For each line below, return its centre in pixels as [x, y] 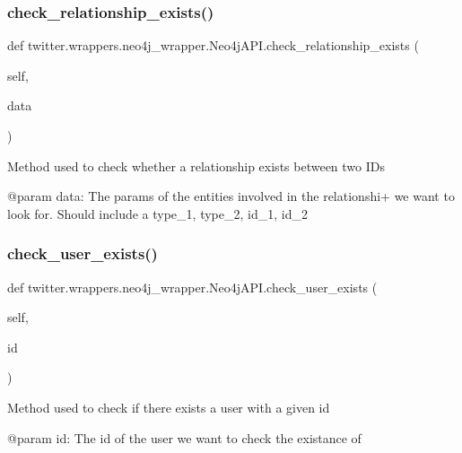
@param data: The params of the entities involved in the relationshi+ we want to [231, 196]
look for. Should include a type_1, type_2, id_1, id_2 [157, 213]
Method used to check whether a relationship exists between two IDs [196, 166]
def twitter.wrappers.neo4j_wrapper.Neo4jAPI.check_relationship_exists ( [213, 45]
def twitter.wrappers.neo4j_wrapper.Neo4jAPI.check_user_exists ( [192, 287]
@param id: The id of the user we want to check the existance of [184, 437]
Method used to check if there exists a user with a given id [169, 407]
